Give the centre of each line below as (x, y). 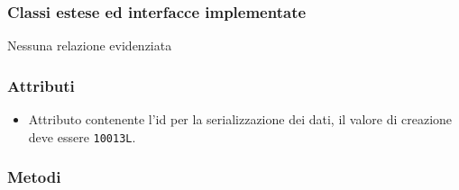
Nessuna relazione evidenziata (90, 45)
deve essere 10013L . (82, 136)
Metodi (34, 177)
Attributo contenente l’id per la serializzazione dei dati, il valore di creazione (240, 119)
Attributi (41, 85)
